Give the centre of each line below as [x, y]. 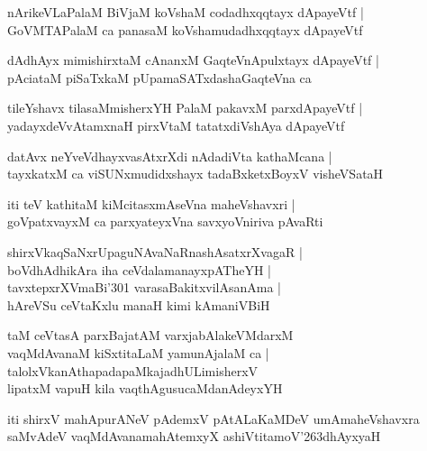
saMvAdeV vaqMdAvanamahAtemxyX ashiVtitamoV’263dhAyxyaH [194, 436]
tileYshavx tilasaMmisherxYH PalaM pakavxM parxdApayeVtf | [185, 108]
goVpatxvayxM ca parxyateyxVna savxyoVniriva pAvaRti [165, 221]
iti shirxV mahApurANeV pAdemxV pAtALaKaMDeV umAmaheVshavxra [213, 418]
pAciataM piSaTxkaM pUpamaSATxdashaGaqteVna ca [159, 77]
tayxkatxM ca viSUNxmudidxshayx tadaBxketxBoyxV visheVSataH [195, 174]
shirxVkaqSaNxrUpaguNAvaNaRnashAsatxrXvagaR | [155, 251]
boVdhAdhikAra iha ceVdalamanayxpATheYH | [139, 269]
